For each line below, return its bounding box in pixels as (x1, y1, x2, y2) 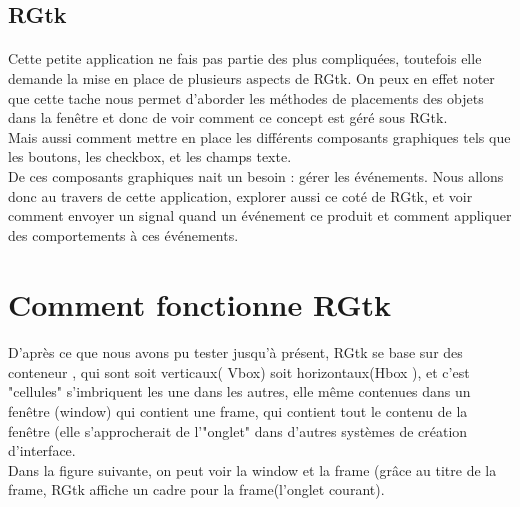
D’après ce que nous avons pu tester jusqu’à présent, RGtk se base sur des (8, 342, 463, 363)
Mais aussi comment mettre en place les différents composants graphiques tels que (8, 126, 511, 147)
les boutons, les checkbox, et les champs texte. (8, 146, 292, 167)
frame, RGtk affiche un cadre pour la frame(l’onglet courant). (8, 479, 385, 500)
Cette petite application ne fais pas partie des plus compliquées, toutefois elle (8, 48, 482, 69)
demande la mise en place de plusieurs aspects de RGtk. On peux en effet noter (8, 67, 495, 88)
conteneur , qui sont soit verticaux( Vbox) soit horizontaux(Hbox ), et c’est (8, 361, 470, 382)
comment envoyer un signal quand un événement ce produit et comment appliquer (8, 205, 512, 226)
